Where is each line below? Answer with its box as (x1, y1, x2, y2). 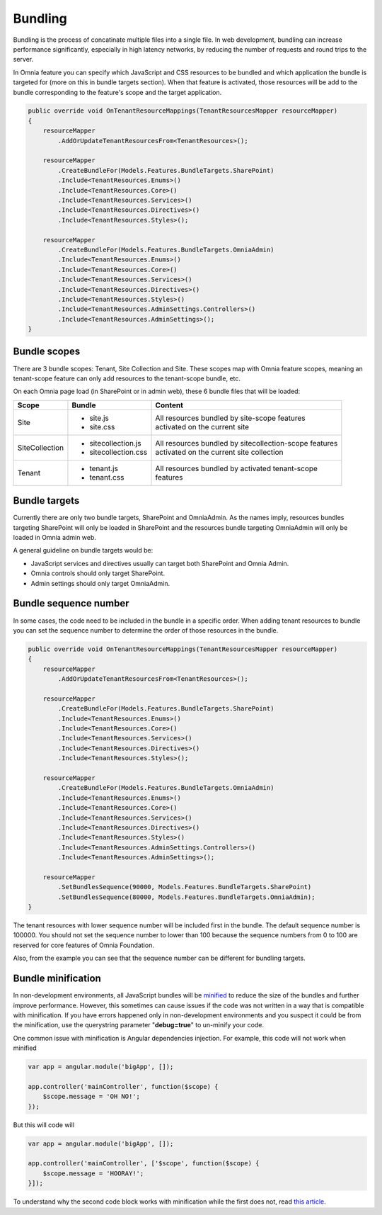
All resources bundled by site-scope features (155, 413, 306, 423)
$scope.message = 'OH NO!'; (42, 1092, 141, 1101)
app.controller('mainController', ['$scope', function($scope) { (28, 1159, 260, 1168)
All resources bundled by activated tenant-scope (155, 463, 318, 473)
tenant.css (89, 472, 125, 482)
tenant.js (89, 463, 118, 473)
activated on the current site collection (155, 447, 284, 457)
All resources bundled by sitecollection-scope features (155, 438, 338, 448)
